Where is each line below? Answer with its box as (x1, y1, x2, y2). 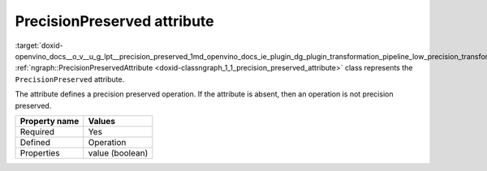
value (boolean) (88, 147, 149, 158)
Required (19, 126, 55, 137)
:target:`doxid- (15, 41, 64, 50)
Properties (19, 147, 60, 158)
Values (88, 115, 116, 126)
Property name (19, 115, 80, 126)
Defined (19, 136, 50, 147)
